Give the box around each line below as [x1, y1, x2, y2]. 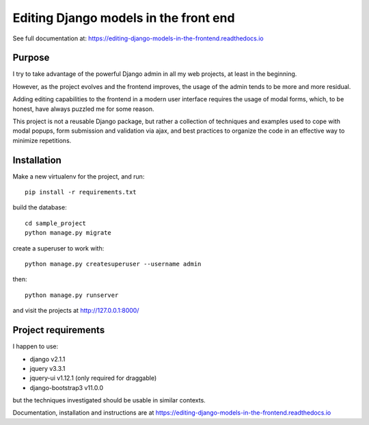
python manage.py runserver [25, 291, 119, 299]
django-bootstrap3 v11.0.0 [29, 383, 104, 391]
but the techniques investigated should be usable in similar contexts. [12, 396, 206, 404]
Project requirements [12, 324, 105, 336]
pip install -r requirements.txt [25, 188, 137, 196]
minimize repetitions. [12, 136, 72, 144]
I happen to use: [12, 342, 58, 350]
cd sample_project [25, 219, 87, 227]
